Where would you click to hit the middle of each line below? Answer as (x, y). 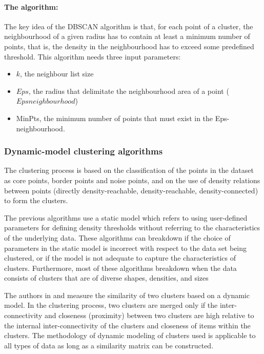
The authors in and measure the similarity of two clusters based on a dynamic (127, 295)
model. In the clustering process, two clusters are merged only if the (111, 305)
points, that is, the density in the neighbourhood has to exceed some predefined (129, 46)
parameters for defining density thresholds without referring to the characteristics (132, 228)
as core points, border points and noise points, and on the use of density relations (132, 180)
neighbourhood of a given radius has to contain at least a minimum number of (127, 36)
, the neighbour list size (57, 74)
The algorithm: (31, 6)
